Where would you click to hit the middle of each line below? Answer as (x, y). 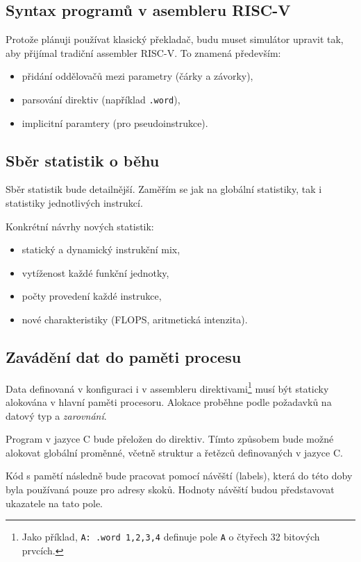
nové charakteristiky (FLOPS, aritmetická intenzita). (135, 319)
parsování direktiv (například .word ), (101, 99)
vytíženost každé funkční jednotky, (95, 272)
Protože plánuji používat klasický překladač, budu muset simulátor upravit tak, (175, 39)
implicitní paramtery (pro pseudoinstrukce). (115, 122)
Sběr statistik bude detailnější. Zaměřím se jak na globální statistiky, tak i (164, 189)
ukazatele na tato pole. (54, 503)
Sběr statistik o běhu (83, 160)
